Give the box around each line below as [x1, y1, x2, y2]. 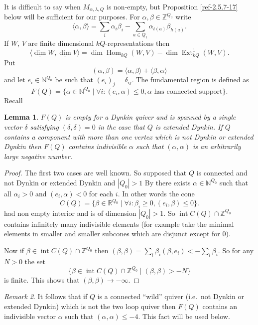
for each [89, 188, 114, 198]
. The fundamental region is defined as [131, 74, 249, 85]
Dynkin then [4, 141, 41, 152]
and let [4, 74, 25, 85]
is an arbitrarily [192, 141, 241, 152]
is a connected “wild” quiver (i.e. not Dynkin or [97, 291, 245, 302]
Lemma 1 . [4, 112, 39, 122]
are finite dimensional [28, 38, 94, 48]
